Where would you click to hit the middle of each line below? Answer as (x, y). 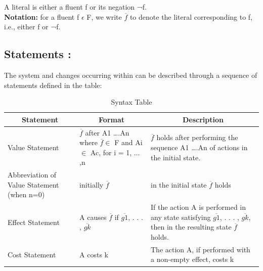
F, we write (104, 16)
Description (203, 119)
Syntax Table (131, 102)
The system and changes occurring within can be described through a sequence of (131, 75)
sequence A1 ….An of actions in (199, 147)
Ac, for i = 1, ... (115, 152)
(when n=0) (26, 194)
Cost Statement (32, 254)
